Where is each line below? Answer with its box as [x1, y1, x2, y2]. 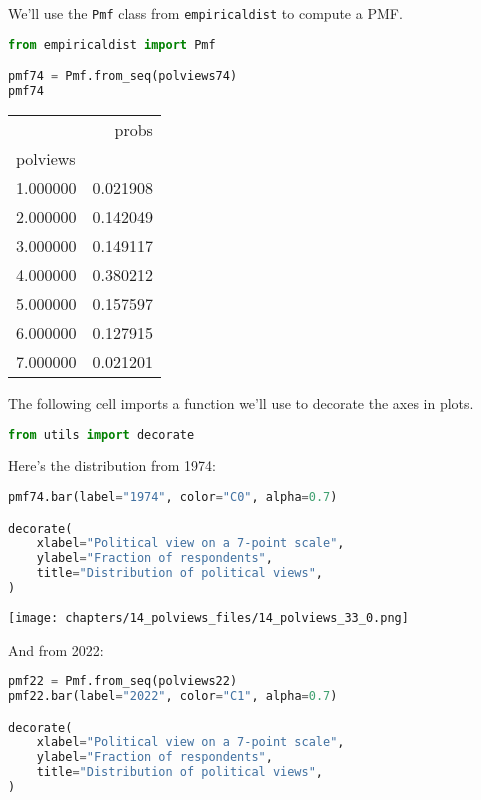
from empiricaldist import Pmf [8, 37, 216, 52]
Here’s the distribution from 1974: [8, 455, 216, 476]
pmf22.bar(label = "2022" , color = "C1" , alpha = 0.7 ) [8, 689, 338, 704]
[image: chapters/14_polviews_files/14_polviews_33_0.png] [8, 610, 409, 625]
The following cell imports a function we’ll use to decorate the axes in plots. [8, 392, 474, 413]
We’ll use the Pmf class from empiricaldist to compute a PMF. [8, 3, 403, 23]
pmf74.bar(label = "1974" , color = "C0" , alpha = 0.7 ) [8, 490, 338, 504]
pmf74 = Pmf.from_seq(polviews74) [8, 69, 238, 84]
